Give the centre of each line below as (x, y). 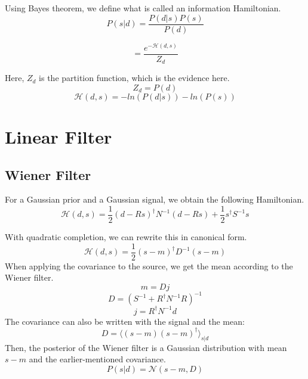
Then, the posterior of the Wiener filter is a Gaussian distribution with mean (146, 347)
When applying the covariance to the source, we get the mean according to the (149, 265)
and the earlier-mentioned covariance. (97, 359)
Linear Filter (58, 136)
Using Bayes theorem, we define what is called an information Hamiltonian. (143, 8)
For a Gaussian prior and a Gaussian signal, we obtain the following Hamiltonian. (155, 199)
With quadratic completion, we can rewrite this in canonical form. (126, 237)
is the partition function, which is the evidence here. (134, 78)
